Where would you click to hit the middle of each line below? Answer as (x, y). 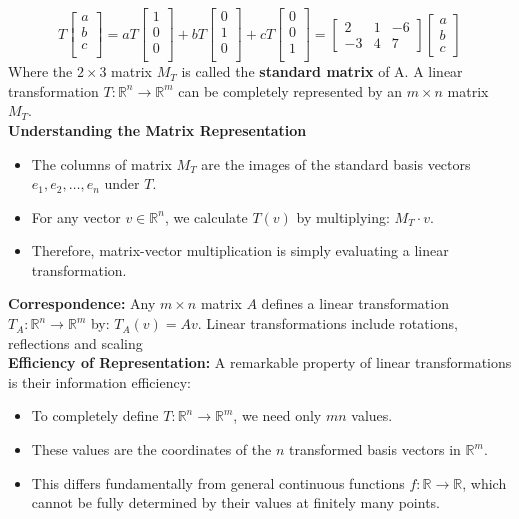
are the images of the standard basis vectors (336, 163)
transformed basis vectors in (374, 449)
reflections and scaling (75, 342)
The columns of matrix (101, 163)
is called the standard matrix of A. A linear (322, 71)
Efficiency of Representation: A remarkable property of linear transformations (260, 362)
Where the (40, 71)
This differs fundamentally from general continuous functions (218, 482)
